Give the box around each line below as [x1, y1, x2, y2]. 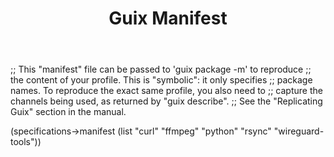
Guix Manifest [108, 7, 228, 30]
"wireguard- [273, 125, 325, 137]
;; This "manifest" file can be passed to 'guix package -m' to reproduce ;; [10, 63, 312, 76]
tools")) [10, 136, 42, 148]
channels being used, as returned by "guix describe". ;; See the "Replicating [10, 95, 323, 107]
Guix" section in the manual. [10, 106, 127, 118]
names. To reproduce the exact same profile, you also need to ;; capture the [10, 85, 323, 97]
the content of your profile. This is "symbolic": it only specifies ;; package [10, 74, 313, 86]
